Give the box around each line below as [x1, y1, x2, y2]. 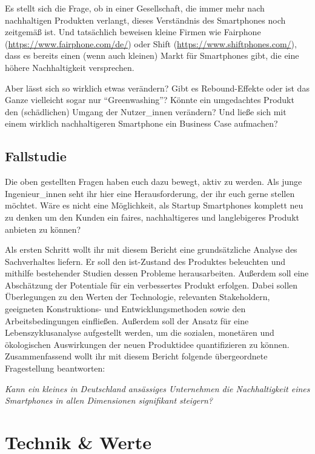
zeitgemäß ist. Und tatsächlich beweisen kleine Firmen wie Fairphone [5, 25, 261, 38]
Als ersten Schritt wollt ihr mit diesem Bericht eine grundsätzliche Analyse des [5, 243, 297, 256]
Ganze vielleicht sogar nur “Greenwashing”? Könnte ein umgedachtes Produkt [5, 93, 294, 106]
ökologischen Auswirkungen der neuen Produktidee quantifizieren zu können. [5, 338, 290, 350]
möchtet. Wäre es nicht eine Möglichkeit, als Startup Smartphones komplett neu [5, 199, 303, 212]
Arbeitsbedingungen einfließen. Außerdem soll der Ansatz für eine [5, 314, 249, 327]
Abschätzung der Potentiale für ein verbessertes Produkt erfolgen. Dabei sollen [5, 278, 298, 291]
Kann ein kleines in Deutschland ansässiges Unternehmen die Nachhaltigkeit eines [5, 382, 310, 395]
